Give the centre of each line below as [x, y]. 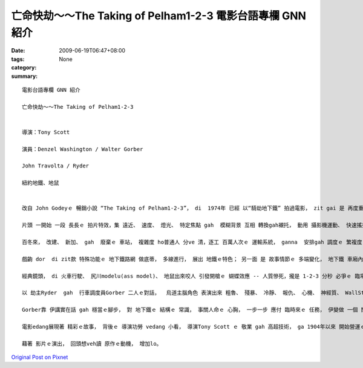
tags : [18, 59]
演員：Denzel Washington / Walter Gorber [83, 149]
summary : [25, 76]
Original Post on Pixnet [40, 357]
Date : [18, 51]
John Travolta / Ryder [56, 166]
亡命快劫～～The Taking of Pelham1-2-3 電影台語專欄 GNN [159, 16]
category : [24, 68]
